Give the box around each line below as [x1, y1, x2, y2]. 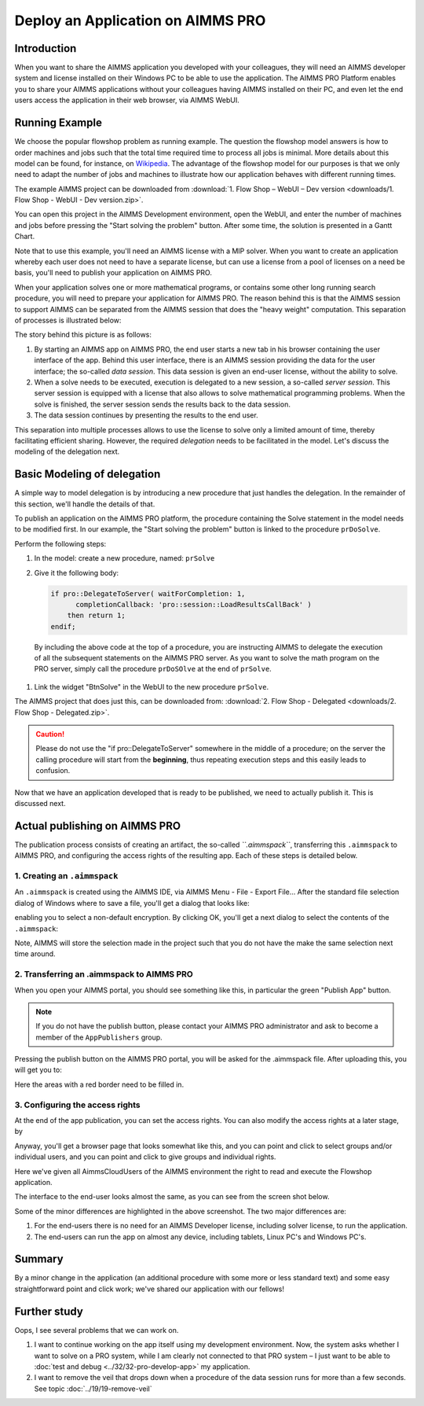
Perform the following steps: [14, 539, 107, 548]
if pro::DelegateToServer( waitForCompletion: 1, [50, 589, 246, 598]
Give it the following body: [34, 568, 119, 577]
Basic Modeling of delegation [14, 468, 161, 481]
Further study [14, 1305, 84, 1318]
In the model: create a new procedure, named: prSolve [34, 554, 215, 563]
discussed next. [14, 798, 66, 808]
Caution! [35, 730, 65, 739]
